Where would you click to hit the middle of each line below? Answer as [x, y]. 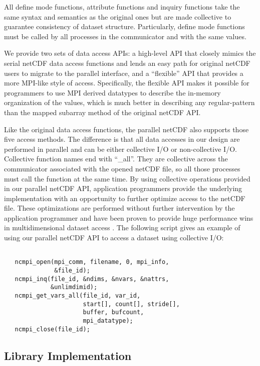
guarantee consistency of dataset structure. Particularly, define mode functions [124, 26]
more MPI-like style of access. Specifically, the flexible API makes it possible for [127, 83]
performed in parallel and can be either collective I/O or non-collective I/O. [120, 149]
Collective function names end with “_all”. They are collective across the [116, 159]
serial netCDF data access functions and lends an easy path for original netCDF [127, 63]
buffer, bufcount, [113, 312]
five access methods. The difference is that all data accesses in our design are [122, 139]
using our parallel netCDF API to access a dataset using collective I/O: [114, 238]
